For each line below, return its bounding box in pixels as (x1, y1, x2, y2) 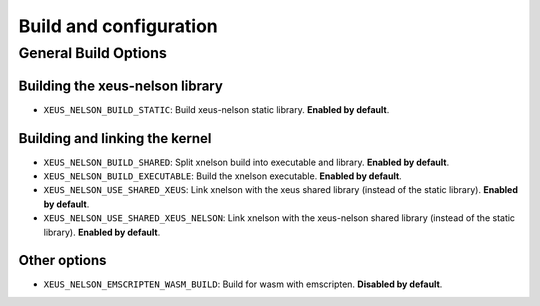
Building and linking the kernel (18, 130, 212, 147)
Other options (18, 252, 107, 269)
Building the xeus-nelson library (18, 77, 224, 94)
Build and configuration (18, 15, 219, 37)
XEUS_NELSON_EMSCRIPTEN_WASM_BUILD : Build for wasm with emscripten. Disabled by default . (43, 278, 443, 290)
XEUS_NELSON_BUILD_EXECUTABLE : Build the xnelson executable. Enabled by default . (43, 170, 402, 182)
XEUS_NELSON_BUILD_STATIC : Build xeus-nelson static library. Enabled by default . (43, 103, 390, 115)
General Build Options (18, 44, 167, 62)
